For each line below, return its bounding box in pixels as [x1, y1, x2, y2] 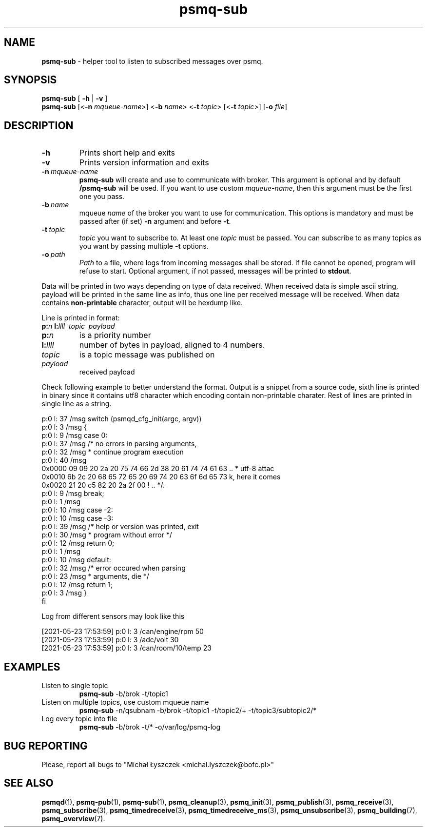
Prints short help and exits [79, 148, 175, 158]
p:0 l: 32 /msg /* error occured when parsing [41, 564, 186, 573]
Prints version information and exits [79, 158, 209, 168]
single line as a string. [41, 399, 112, 408]
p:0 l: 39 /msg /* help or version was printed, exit [41, 522, 199, 531]
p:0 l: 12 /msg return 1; [41, 580, 113, 589]
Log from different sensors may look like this [41, 612, 185, 621]
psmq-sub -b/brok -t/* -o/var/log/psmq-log [79, 723, 221, 732]
